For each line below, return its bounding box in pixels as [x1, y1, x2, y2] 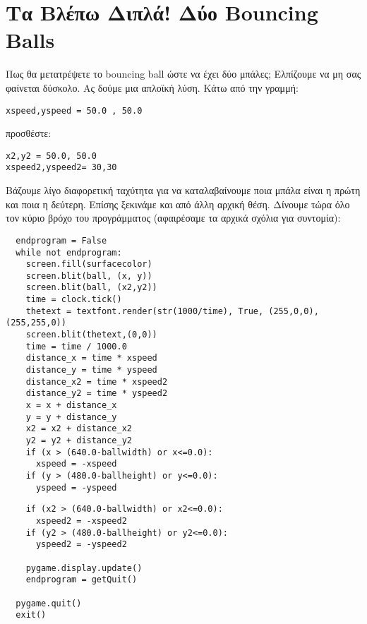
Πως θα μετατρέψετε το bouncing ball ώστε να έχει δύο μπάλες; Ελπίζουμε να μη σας [6, 66, 361, 81]
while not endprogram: [16, 247, 122, 258]
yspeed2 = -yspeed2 [35, 539, 127, 550]
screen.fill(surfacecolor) [25, 259, 152, 270]
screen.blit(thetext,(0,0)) [25, 330, 157, 340]
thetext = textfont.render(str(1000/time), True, [25, 306, 264, 316]
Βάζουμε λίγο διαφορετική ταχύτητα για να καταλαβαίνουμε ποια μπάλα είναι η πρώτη [6, 183, 361, 198]
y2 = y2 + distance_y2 [25, 436, 132, 445]
